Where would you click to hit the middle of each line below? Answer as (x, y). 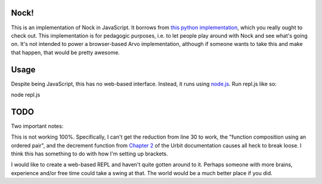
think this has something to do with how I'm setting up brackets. (89, 154)
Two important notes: (37, 126)
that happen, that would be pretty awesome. (66, 52)
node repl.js (26, 94)
